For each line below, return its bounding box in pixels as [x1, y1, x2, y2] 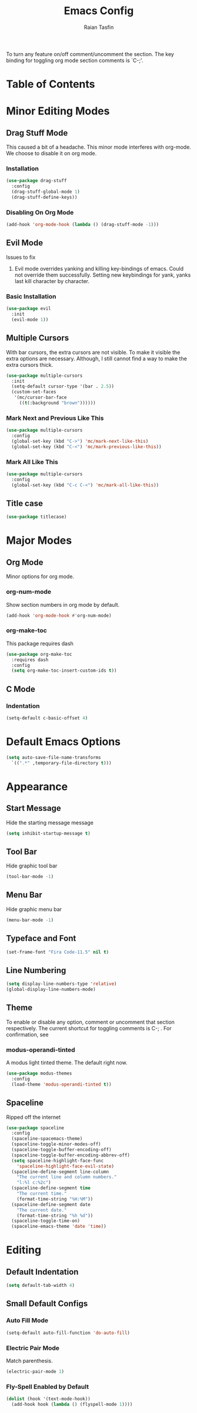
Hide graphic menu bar [6, 905, 62, 912]
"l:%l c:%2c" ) [16, 1179, 51, 1186]
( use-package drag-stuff [6, 178, 67, 184]
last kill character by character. [14, 277, 90, 284]
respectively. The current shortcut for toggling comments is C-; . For [6, 1024, 172, 1031]
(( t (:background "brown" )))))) [19, 400, 96, 406]
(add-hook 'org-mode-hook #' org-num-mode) [6, 612, 112, 619]
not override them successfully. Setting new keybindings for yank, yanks [14, 271, 191, 278]
